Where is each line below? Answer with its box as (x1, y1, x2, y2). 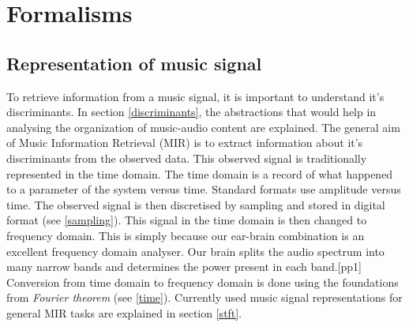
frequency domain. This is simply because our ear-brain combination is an (6, 227, 365, 243)
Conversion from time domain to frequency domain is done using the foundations (6, 273, 399, 290)
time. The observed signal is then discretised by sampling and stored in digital (6, 196, 385, 212)
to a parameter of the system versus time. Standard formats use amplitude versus (6, 181, 401, 197)
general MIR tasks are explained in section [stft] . (6, 304, 242, 321)
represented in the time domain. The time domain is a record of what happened (6, 165, 393, 182)
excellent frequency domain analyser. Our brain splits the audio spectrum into (6, 242, 385, 259)
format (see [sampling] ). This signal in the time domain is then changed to (6, 212, 367, 228)
